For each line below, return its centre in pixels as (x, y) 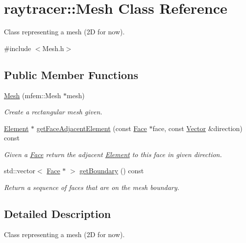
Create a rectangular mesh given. (53, 112)
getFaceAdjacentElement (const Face (92, 128)
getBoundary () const (112, 171)
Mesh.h (53, 48)
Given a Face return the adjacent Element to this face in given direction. (113, 154)
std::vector (20, 171)
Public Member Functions (71, 74)
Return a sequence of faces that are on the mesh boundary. (92, 187)
